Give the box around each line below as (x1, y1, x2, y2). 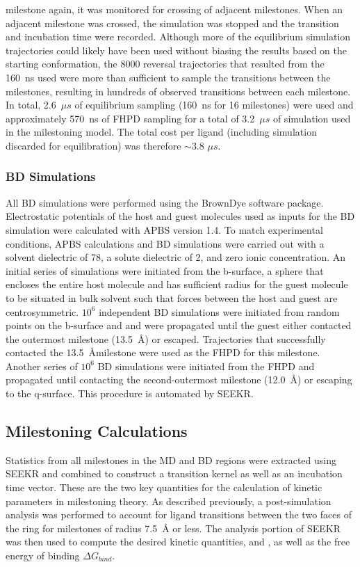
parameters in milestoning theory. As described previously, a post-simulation (6, 493, 332, 508)
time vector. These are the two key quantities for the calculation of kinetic (6, 480, 322, 495)
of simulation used (272, 111, 351, 125)
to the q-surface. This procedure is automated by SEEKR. (6, 386, 254, 401)
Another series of (6, 358, 78, 373)
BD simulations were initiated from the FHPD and (97, 358, 315, 373)
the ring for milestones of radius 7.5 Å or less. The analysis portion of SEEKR (6, 520, 341, 535)
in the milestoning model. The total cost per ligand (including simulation (6, 125, 317, 139)
